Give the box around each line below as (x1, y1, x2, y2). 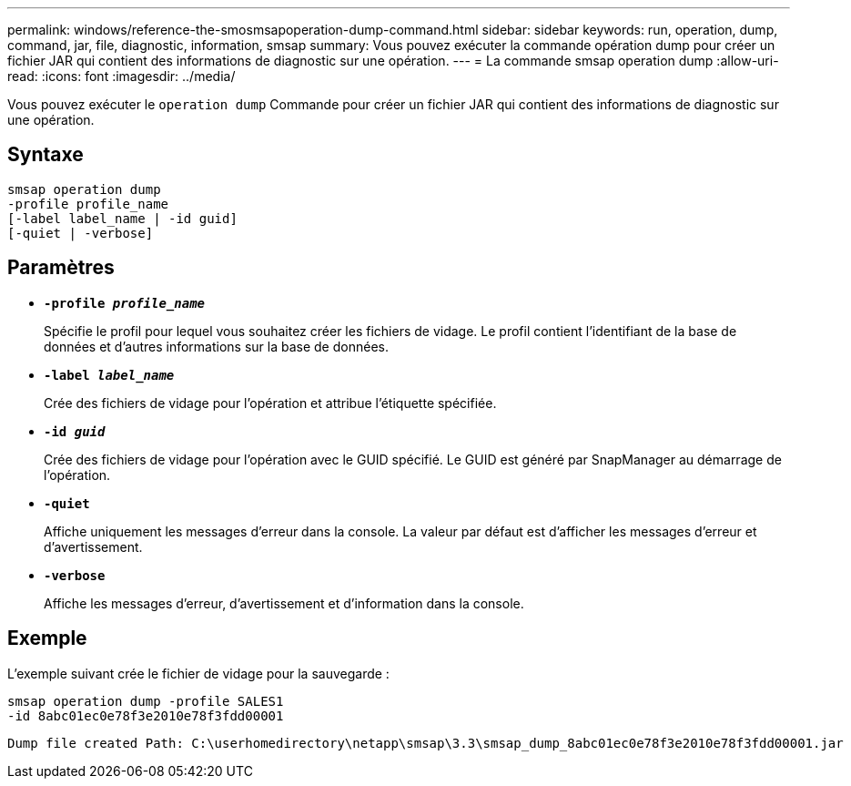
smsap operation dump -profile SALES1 (7, 693, 284, 709)
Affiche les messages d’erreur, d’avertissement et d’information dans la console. (44, 595, 524, 611)
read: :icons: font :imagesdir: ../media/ (7, 68, 236, 84)
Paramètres (7, 256, 115, 280)
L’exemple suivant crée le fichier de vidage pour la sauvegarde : (7, 665, 390, 681)
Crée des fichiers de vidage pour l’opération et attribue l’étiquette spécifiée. (44, 394, 497, 411)
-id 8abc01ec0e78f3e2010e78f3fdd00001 (7, 708, 284, 723)
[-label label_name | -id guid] (7, 210, 238, 226)
